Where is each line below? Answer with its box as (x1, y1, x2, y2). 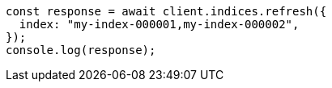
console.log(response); (6, 44, 156, 57)
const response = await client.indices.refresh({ (6, 5, 327, 18)
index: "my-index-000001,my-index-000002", (19, 18, 300, 31)
